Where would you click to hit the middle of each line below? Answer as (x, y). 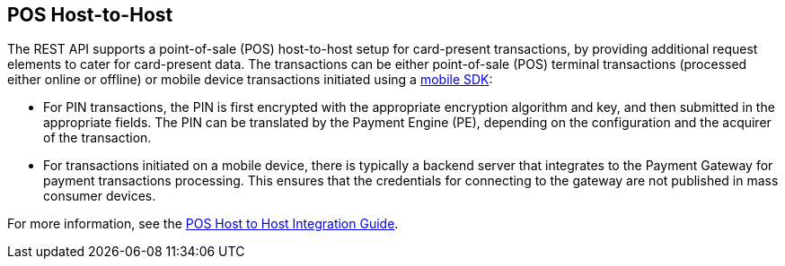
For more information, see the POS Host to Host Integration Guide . (203, 224)
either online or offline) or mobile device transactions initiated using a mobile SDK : (250, 80)
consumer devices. (100, 196)
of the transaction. (97, 138)
